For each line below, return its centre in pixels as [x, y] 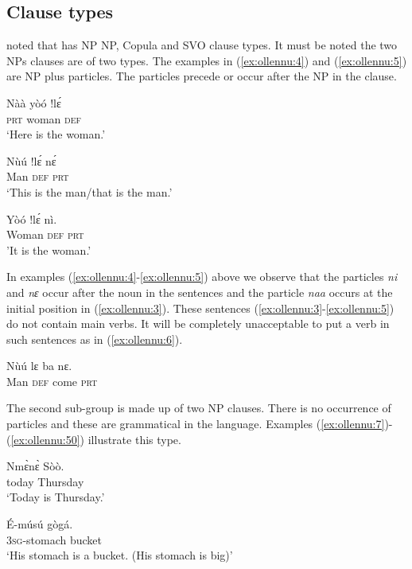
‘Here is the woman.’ [56, 134]
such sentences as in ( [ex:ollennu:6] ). [95, 339]
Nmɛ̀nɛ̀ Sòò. [35, 466]
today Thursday [45, 481]
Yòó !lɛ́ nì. [32, 218]
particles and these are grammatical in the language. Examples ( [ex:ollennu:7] [196, 424]
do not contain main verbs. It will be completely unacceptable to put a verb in [198, 323]
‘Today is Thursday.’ [56, 497]
